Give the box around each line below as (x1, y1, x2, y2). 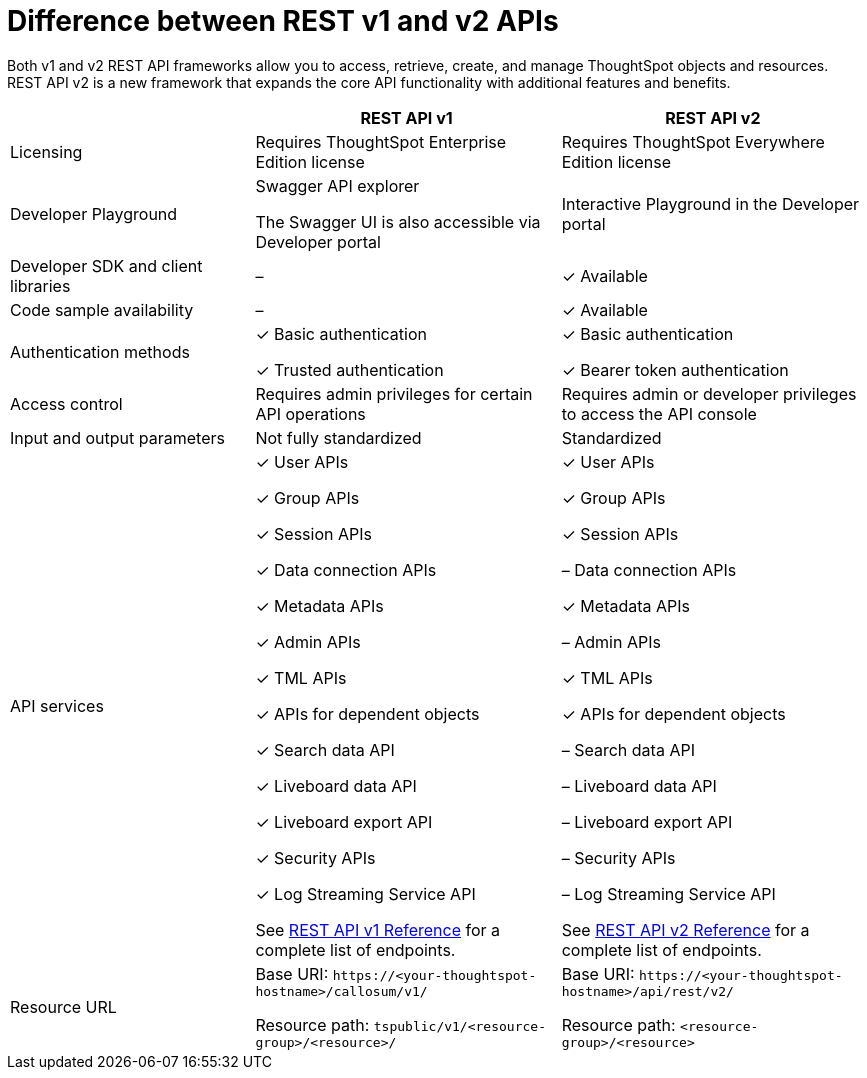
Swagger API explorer (255, 175, 420, 196)
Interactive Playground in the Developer (561, 193, 860, 214)
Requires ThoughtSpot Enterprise (255, 131, 507, 152)
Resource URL (10, 996, 117, 1017)
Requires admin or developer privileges (561, 383, 857, 404)
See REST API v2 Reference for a (561, 919, 810, 940)
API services (10, 695, 104, 716)
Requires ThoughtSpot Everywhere (561, 131, 825, 152)
